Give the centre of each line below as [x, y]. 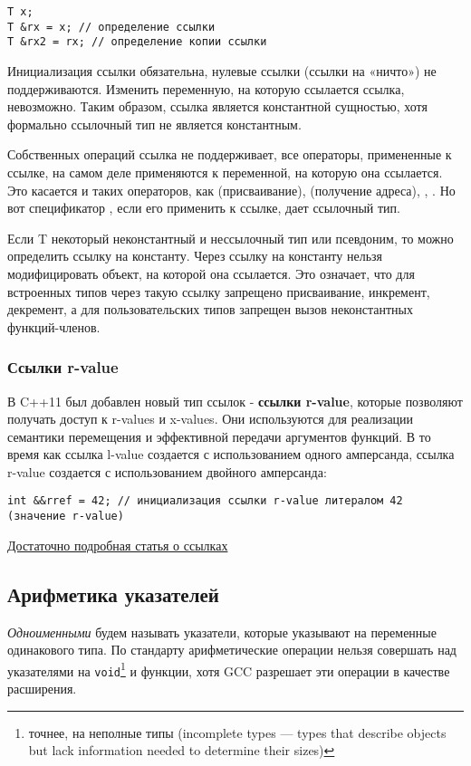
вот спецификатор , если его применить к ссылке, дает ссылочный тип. [204, 208]
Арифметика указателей [113, 594]
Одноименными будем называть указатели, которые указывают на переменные [222, 632]
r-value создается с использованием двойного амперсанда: [167, 471]
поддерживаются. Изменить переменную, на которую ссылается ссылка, [206, 88]
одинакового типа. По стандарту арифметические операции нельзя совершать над [232, 650]
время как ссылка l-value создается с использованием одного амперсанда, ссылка [231, 454]
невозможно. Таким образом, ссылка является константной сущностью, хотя [217, 106]
